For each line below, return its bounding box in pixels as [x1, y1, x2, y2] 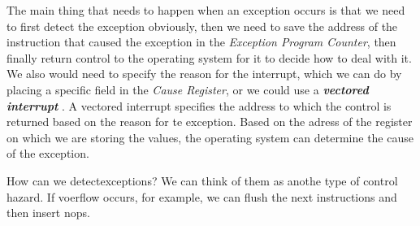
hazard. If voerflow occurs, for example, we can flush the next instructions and [6, 188, 397, 205]
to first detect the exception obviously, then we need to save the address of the [6, 17, 398, 34]
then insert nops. [6, 204, 90, 221]
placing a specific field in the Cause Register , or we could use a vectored [6, 80, 369, 98]
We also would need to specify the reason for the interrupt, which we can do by [6, 65, 402, 82]
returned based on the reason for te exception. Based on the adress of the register [6, 113, 413, 130]
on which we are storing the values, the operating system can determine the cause [6, 128, 414, 146]
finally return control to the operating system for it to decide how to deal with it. [6, 49, 412, 66]
